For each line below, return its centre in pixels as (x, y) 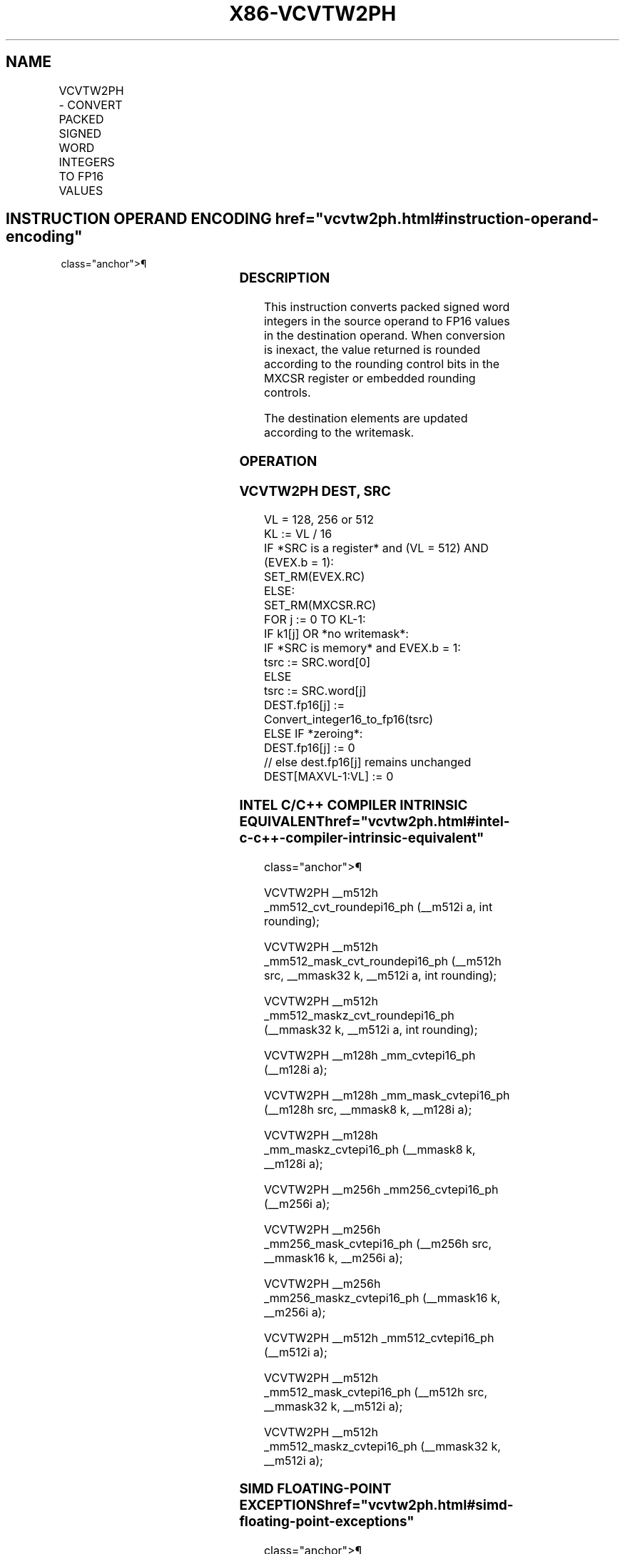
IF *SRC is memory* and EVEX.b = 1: (362, 648)
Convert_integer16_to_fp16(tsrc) (349, 720)
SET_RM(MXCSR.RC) (320, 605)
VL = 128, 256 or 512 (319, 520)
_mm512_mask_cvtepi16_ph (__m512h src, (376, 1392)
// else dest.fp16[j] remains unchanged (367, 762)
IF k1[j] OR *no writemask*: (336, 634)
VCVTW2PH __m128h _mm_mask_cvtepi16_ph (387, 1095)
